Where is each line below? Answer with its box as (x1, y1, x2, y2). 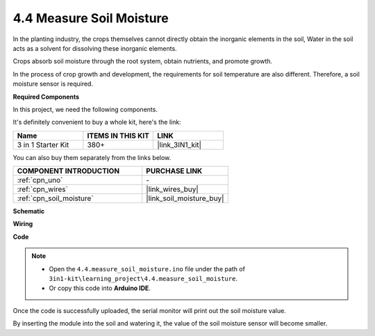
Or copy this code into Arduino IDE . (49, 284, 151, 292)
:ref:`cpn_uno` (17, 175, 63, 185)
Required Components (12, 93, 80, 101)
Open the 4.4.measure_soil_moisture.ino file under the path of (49, 264, 246, 273)
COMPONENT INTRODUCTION (17, 166, 120, 176)
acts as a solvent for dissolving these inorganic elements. (12, 44, 177, 52)
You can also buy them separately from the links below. (12, 153, 172, 161)
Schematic (12, 207, 45, 216)
